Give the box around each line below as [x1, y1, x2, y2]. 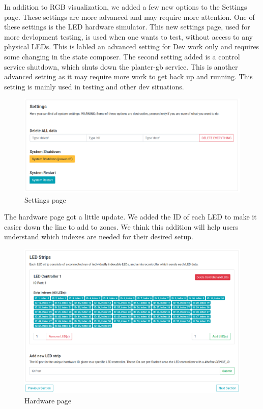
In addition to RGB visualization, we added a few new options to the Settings [4, 2, 247, 12]
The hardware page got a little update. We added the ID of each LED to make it [4, 211, 257, 222]
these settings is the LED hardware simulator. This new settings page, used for [4, 21, 250, 32]
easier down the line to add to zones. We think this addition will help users [4, 221, 239, 232]
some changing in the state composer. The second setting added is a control [4, 51, 240, 61]
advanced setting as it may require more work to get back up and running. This [4, 71, 253, 82]
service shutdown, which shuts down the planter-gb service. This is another [4, 61, 238, 72]
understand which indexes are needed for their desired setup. [4, 231, 193, 242]
